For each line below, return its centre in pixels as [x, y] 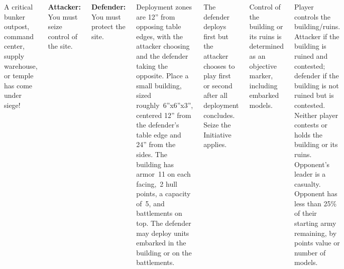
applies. [215, 144]
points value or [317, 243]
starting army [315, 223]
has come [18, 85]
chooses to [219, 65]
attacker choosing [163, 46]
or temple [19, 76]
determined [267, 46]
